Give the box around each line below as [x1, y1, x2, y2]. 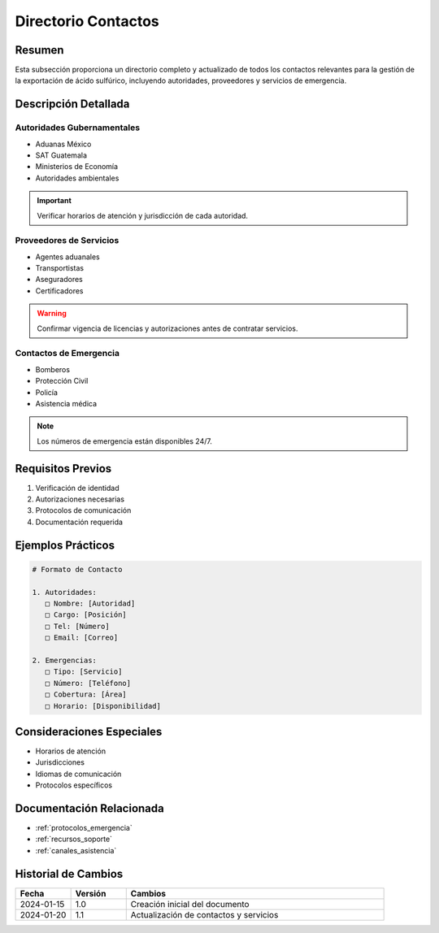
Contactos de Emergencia [15, 348, 120, 359]
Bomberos [35, 364, 71, 374]
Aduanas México [35, 139, 92, 149]
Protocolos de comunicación [35, 506, 132, 515]
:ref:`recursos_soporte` [35, 834, 113, 844]
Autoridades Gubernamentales [15, 122, 141, 133]
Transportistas [35, 263, 85, 273]
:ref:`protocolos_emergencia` [35, 823, 133, 833]
